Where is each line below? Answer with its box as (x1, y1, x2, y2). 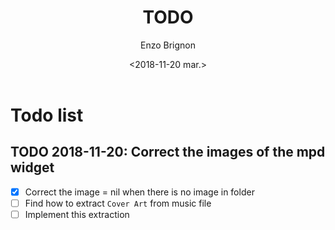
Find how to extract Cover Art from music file (24, 197, 212, 209)
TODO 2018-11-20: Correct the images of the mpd (10, 144, 326, 161)
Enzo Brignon (139, 39, 197, 51)
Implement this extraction (24, 208, 130, 220)
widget (10, 159, 55, 176)
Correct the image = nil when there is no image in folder (24, 186, 255, 198)
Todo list (10, 104, 84, 126)
